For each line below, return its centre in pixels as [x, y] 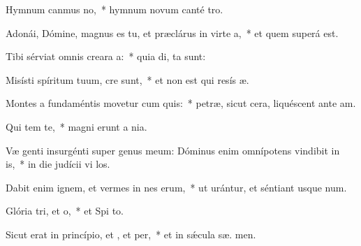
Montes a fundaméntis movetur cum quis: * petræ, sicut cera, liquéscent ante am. [181, 103]
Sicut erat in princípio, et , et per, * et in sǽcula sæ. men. [131, 234]
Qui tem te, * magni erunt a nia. [76, 126]
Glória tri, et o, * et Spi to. [65, 211]
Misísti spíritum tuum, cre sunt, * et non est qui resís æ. [127, 79]
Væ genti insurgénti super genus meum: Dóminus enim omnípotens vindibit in [173, 150]
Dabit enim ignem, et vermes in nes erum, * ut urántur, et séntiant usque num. [176, 187]
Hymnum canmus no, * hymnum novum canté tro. [115, 9]
